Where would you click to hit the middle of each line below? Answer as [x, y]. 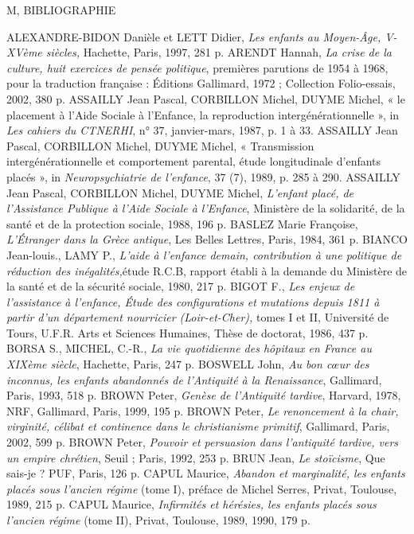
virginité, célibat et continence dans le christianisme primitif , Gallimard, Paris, [198, 426]
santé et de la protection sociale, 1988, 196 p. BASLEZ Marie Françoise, [182, 223]
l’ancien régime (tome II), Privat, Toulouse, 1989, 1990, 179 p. [158, 520]
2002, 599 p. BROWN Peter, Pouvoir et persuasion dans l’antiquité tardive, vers [203, 442]
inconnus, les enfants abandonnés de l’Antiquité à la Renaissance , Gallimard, [194, 379]
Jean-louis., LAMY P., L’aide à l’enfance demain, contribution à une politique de [204, 254]
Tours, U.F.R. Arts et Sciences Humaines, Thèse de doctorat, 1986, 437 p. [187, 332]
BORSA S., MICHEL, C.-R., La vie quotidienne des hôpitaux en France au [189, 348]
